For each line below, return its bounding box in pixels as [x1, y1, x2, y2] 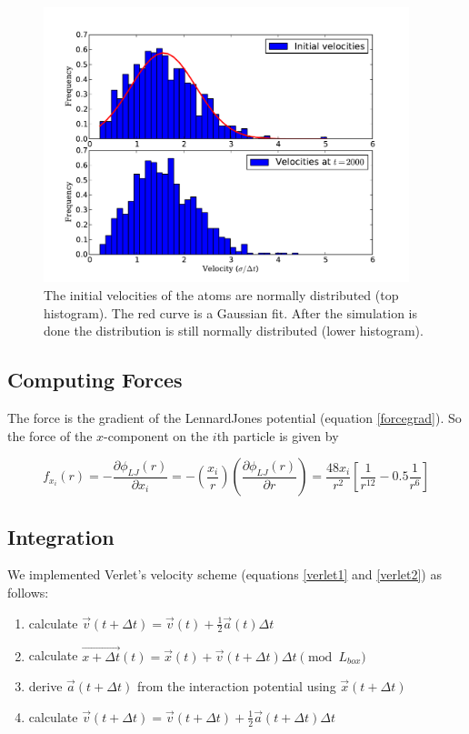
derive [28, 677, 63, 696]
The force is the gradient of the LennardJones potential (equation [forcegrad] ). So [7, 407, 462, 427]
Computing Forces [7, 366, 183, 394]
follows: [7, 582, 49, 601]
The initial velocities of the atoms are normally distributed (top [44, 285, 399, 304]
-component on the [104, 426, 209, 445]
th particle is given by [216, 426, 339, 445]
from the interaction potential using [136, 677, 336, 696]
